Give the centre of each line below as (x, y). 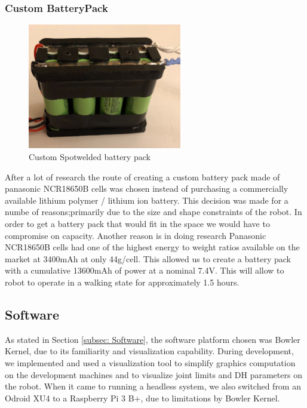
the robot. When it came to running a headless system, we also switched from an (153, 386)
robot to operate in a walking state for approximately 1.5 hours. (122, 282)
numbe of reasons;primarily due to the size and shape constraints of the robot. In (153, 212)
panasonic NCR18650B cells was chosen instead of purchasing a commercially (147, 188)
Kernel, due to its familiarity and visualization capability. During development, (149, 351)
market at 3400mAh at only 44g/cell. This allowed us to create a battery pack (148, 258)
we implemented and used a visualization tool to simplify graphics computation (150, 362)
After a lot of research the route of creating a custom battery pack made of (142, 177)
